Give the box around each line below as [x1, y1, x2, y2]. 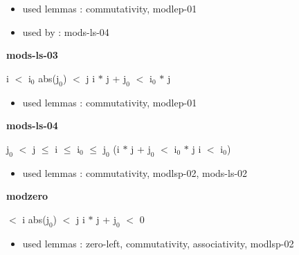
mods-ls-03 [6, 48, 58, 62]
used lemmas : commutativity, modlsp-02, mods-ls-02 [22, 165, 248, 180]
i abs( [22, 211, 46, 226]
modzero [6, 189, 48, 203]
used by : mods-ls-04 [22, 24, 109, 39]
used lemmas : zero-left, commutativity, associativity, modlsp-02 [22, 236, 294, 250]
